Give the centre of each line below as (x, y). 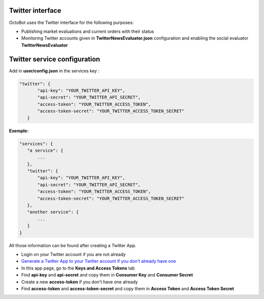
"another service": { (53, 212)
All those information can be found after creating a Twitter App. (73, 245)
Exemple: (19, 131)
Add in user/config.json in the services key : (54, 70)
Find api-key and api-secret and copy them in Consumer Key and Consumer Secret (107, 275)
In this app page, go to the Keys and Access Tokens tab (78, 268)
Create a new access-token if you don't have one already (79, 282)
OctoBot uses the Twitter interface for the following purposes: (71, 23)
